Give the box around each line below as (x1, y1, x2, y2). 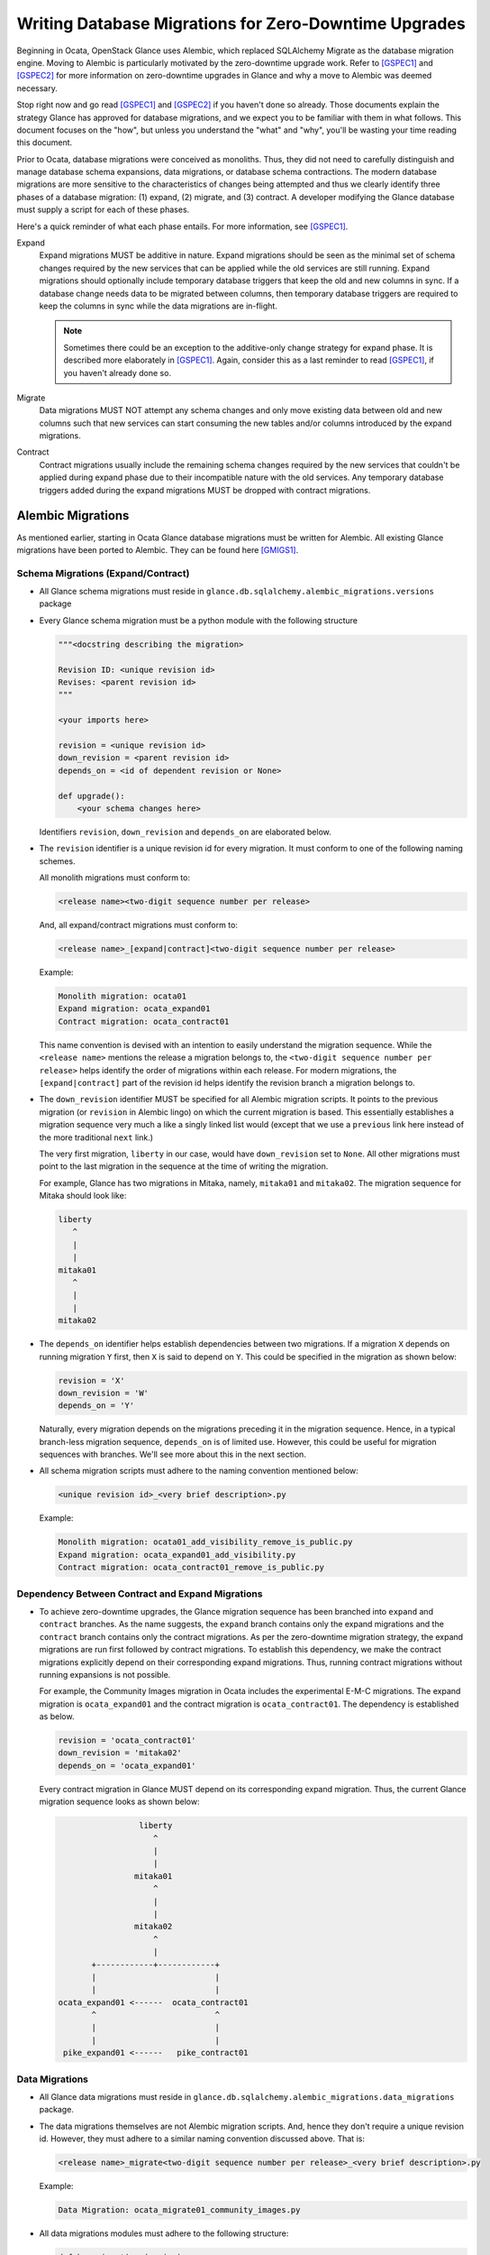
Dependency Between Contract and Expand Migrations (16, 1588, 263, 1600)
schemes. (39, 855, 76, 866)
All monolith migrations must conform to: (39, 872, 191, 883)
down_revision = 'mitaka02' (58, 1748, 182, 1758)
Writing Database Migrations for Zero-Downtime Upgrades (16, 14, 466, 33)
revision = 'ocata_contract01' (58, 1735, 197, 1745)
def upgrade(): (58, 790, 125, 801)
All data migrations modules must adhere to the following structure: (39, 2228, 289, 2239)
